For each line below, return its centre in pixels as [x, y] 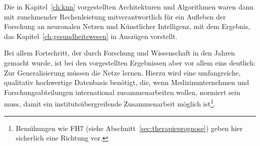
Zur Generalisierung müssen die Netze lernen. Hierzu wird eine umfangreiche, [122, 72]
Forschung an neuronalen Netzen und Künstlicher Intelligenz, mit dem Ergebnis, [127, 26]
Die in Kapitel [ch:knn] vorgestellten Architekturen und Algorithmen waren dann [129, 6]
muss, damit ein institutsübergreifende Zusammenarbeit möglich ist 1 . [110, 103]
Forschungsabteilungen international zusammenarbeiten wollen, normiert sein [122, 92]
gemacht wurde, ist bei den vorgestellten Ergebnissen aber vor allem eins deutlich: [130, 62]
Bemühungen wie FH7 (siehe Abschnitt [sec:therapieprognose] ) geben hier [129, 128]
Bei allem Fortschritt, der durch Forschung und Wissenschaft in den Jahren [119, 53]
